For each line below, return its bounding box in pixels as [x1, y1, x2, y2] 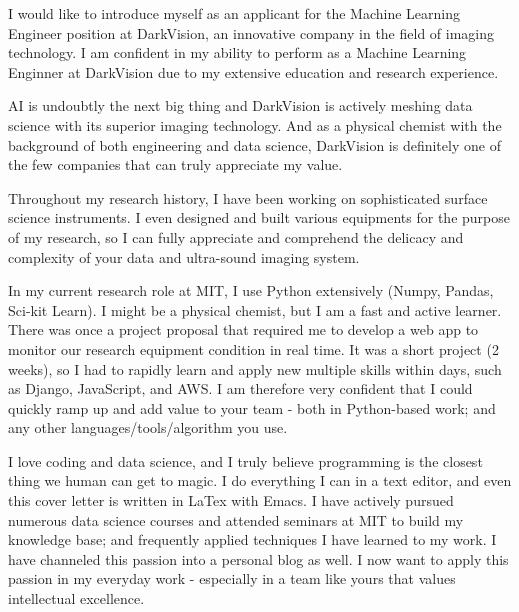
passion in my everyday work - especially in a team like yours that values [8, 568, 456, 589]
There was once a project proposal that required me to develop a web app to [8, 319, 479, 340]
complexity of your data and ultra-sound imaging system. [8, 246, 360, 267]
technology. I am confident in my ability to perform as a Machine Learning [8, 42, 467, 63]
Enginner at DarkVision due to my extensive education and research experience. [8, 61, 499, 82]
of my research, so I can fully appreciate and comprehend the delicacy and [8, 226, 464, 247]
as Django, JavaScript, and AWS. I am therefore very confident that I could [8, 378, 473, 399]
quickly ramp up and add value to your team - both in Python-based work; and [8, 397, 496, 418]
